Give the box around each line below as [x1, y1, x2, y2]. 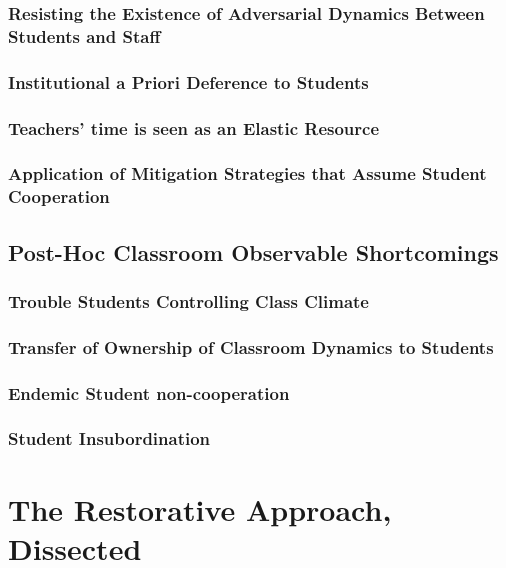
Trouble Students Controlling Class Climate [8, 288, 369, 313]
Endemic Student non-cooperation [8, 380, 290, 405]
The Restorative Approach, [8, 488, 392, 529]
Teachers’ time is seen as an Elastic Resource [8, 115, 380, 140]
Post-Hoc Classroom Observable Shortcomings [8, 236, 499, 267]
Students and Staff [8, 23, 161, 48]
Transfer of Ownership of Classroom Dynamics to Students [8, 334, 494, 359]
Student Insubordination [8, 426, 211, 451]
